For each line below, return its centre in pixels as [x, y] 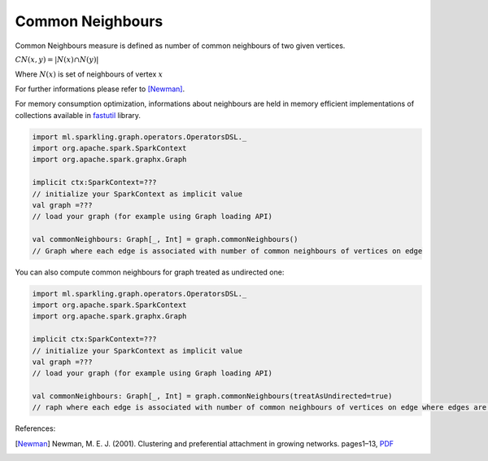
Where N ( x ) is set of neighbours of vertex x [89, 74]
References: [35, 428]
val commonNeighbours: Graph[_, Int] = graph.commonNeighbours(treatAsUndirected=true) [212, 396]
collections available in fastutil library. [78, 115]
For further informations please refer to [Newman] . [100, 89]
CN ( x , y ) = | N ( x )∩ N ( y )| [57, 59]
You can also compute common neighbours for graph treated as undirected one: [150, 272]
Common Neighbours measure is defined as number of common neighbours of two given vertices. [180, 46]
